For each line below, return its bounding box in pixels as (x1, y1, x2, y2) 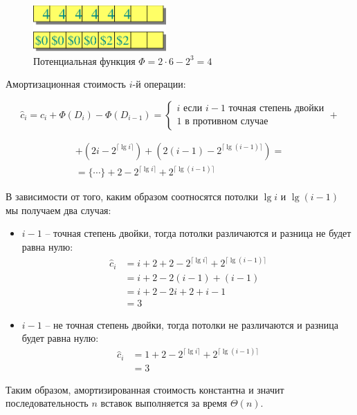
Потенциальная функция (33, 53, 136, 68)
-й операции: (132, 77, 186, 91)
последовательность (6, 396, 89, 410)
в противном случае (185, 117, 268, 127)
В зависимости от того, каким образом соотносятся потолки (6, 189, 258, 204)
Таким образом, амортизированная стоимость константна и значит (6, 382, 284, 396)
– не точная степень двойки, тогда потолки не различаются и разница (45, 317, 338, 331)
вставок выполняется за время (100, 396, 228, 410)
